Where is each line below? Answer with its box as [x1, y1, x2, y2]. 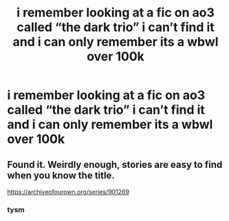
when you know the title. [7, 169, 115, 181]
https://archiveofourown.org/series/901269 [7, 188, 129, 196]
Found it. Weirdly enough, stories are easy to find [7, 158, 223, 170]
